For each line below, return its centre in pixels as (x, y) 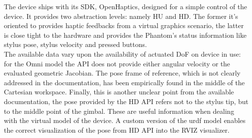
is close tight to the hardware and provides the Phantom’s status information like (125, 35)
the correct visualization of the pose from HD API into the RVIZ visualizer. (117, 130)
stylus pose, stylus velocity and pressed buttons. (75, 44)
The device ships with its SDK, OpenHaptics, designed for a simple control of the (126, 6)
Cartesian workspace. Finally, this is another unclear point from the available (119, 92)
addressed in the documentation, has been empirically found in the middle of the (125, 82)
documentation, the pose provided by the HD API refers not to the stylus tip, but (126, 101)
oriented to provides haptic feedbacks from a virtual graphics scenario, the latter (124, 25)
